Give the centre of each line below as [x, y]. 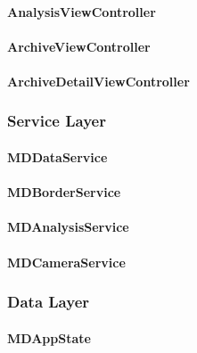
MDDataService [57, 157]
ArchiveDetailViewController [98, 81]
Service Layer [57, 121]
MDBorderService [64, 192]
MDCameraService [66, 262]
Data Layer [49, 302]
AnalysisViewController [82, 11]
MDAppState [49, 337]
